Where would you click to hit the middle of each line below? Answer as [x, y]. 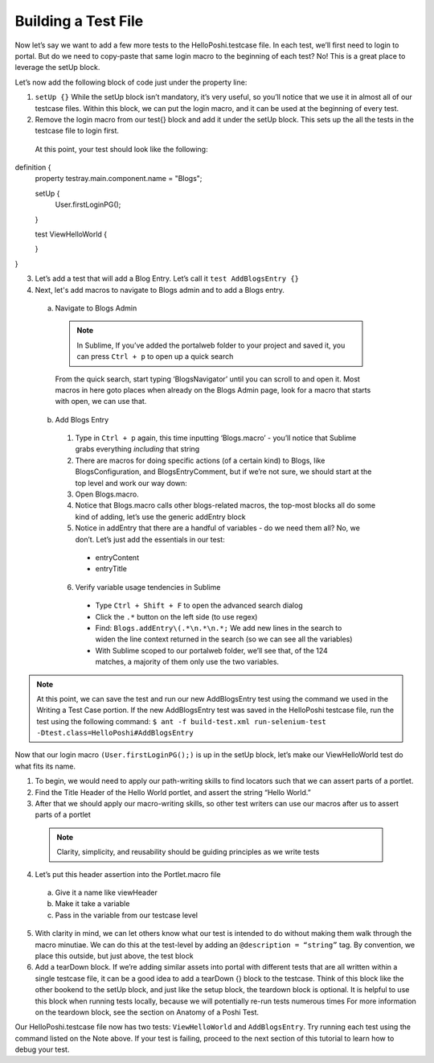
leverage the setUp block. [57, 68]
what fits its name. [45, 766]
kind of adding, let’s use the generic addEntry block [160, 517]
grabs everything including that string [137, 449]
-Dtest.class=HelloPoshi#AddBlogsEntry [115, 733]
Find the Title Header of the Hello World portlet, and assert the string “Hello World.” [173, 792]
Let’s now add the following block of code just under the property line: [131, 82]
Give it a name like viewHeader [106, 892]
